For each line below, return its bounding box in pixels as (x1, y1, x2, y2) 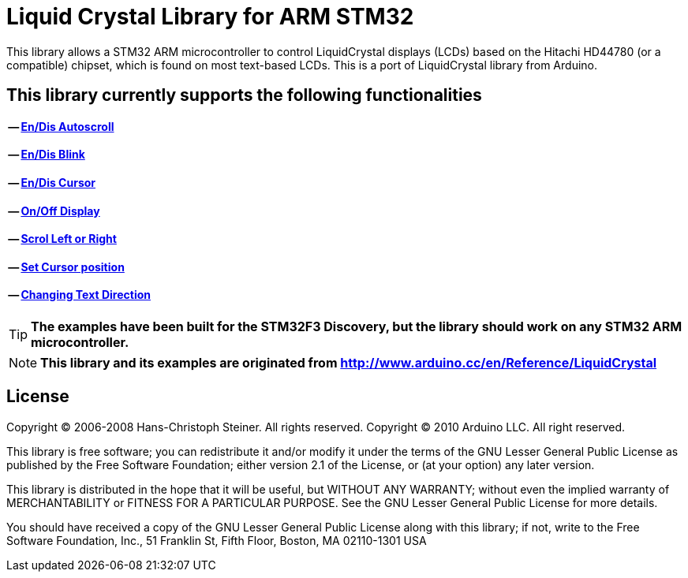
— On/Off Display (8, 203, 100, 218)
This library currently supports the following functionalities (6, 85, 482, 106)
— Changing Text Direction (8, 288, 151, 302)
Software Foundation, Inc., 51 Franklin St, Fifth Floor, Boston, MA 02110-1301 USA (6, 533, 427, 547)
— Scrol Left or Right (8, 232, 117, 246)
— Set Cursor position (8, 259, 125, 274)
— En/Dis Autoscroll (8, 119, 114, 133)
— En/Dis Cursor (8, 176, 96, 189)
